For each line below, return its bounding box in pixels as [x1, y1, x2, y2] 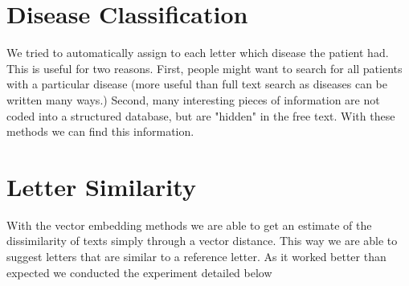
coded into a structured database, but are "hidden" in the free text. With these [6, 107, 395, 124]
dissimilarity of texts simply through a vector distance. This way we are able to [6, 232, 398, 249]
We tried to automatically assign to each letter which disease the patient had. [6, 44, 389, 61]
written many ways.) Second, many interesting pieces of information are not [6, 91, 380, 108]
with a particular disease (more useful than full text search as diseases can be [6, 76, 388, 92]
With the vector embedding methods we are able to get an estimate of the [6, 216, 372, 233]
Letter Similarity [6, 170, 196, 202]
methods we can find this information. [6, 123, 194, 140]
